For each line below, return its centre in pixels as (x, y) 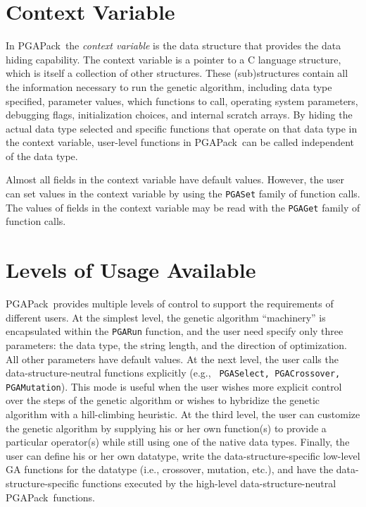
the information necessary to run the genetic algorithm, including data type (169, 86)
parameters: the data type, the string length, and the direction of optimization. (176, 344)
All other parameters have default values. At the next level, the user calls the (172, 359)
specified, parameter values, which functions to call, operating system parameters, (182, 100)
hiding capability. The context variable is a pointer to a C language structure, (173, 59)
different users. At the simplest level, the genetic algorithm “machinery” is (166, 317)
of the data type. (42, 155)
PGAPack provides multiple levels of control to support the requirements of (170, 304)
